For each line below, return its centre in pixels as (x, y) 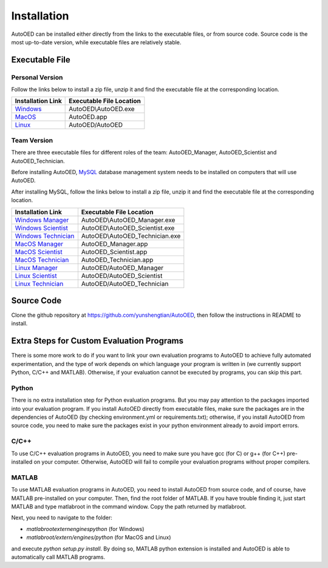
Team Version (32, 140)
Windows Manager (42, 220)
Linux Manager (36, 268)
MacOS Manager (39, 244)
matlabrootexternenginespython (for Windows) (85, 529)
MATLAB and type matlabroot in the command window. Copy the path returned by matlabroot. (129, 506)
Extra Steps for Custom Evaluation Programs (97, 341)
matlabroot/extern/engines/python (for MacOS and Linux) (99, 538)
